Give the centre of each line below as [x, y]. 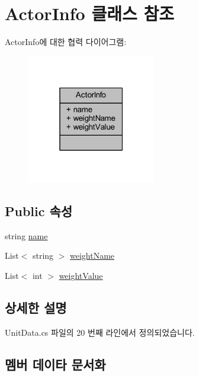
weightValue [81, 275]
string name [26, 235]
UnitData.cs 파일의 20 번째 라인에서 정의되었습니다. [100, 332]
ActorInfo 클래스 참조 [89, 13]
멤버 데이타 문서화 [55, 364]
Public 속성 [39, 211]
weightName [92, 256]
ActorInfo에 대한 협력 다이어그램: [66, 42]
